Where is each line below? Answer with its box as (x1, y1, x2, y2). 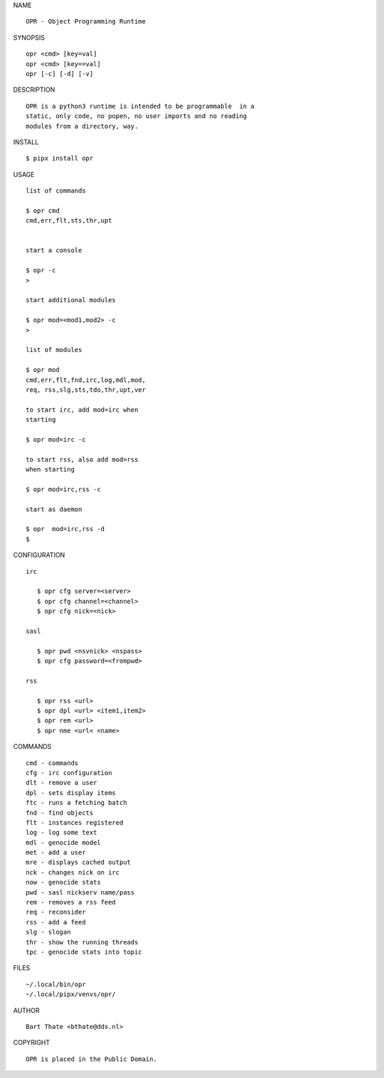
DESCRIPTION (13, 85, 55, 94)
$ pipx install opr (26, 154, 94, 163)
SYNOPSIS (13, 33, 46, 42)
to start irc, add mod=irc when (26, 405, 139, 414)
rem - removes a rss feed (26, 898, 117, 907)
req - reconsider (26, 908, 86, 917)
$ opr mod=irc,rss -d (26, 525, 105, 533)
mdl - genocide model (26, 838, 101, 846)
